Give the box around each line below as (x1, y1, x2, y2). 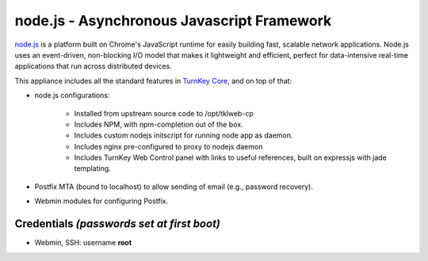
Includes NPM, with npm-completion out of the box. (74, 119, 243, 129)
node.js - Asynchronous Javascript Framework (14, 12, 332, 29)
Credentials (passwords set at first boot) (14, 217, 221, 231)
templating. (74, 164, 111, 173)
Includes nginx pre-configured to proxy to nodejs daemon (74, 142, 263, 151)
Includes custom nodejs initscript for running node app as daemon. (74, 130, 293, 140)
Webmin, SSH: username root (34, 238, 132, 248)
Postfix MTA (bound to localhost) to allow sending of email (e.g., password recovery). (34, 182, 313, 191)
